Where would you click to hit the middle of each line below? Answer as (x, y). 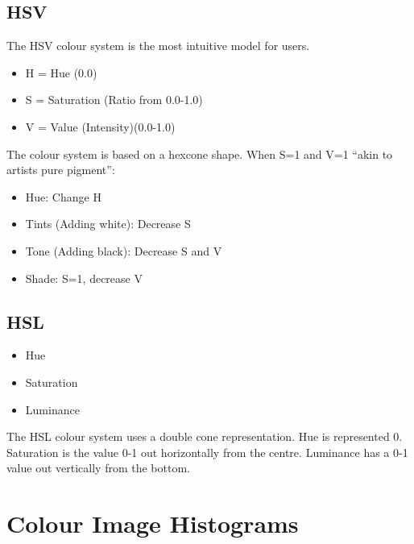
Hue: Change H (63, 196)
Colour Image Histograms (153, 523)
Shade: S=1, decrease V (84, 278)
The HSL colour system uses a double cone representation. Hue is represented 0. (205, 436)
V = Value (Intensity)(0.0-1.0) (100, 126)
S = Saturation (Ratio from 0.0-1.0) (114, 100)
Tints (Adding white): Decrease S (108, 224)
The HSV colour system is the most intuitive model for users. (158, 46)
